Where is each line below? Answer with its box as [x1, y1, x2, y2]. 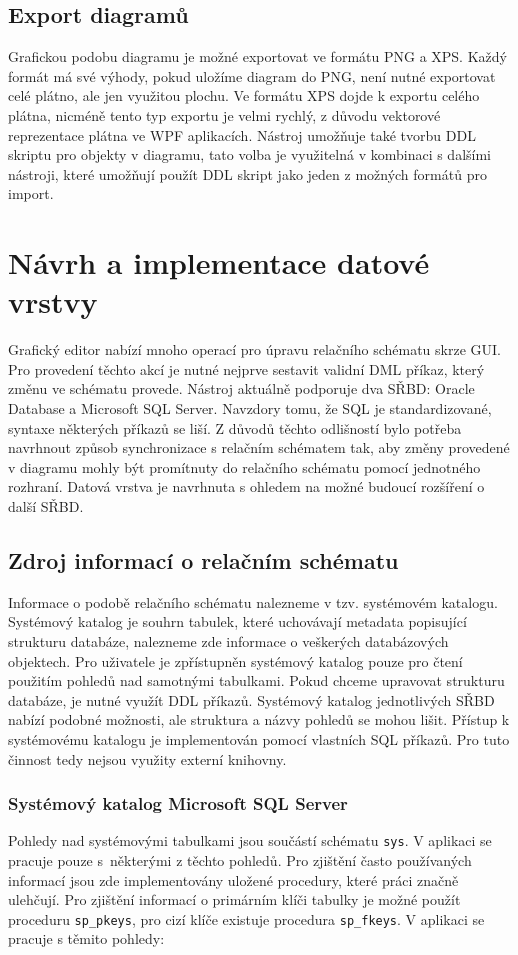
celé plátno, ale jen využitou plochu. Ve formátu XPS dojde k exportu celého [8, 85, 480, 106]
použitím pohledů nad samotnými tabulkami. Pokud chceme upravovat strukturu [8, 670, 505, 691]
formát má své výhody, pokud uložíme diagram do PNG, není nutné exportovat [8, 65, 496, 86]
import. [8, 183, 54, 204]
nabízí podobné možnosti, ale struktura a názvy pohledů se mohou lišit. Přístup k [8, 709, 510, 730]
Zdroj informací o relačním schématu [8, 545, 399, 575]
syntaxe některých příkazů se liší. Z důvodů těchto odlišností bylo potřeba [8, 417, 462, 438]
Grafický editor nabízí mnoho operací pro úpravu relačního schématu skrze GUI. [8, 339, 501, 360]
